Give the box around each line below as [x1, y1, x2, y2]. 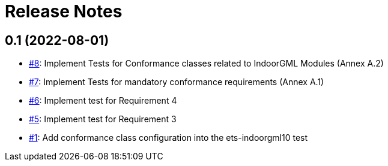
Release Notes [5, 1, 123, 22]
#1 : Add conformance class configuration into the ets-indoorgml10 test [29, 132, 308, 143]
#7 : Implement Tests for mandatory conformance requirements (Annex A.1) [29, 77, 324, 87]
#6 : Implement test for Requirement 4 [29, 95, 177, 106]
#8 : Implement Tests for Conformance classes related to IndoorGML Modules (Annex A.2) [29, 58, 384, 69]
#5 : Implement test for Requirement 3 [29, 114, 177, 125]
